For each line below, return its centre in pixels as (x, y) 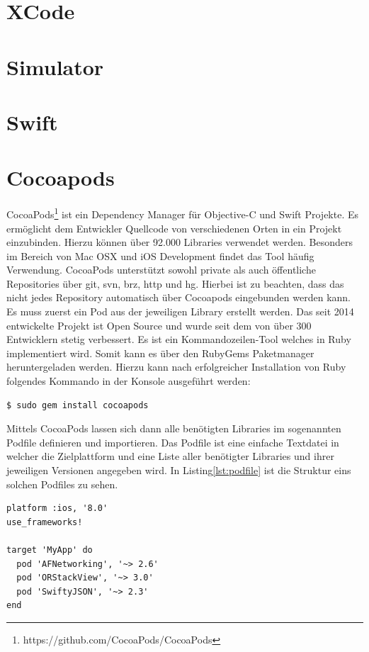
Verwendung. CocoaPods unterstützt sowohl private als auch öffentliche (161, 270)
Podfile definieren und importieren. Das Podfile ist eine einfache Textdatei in (173, 442)
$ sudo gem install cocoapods (78, 405)
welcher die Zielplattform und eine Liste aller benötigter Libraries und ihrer (170, 456)
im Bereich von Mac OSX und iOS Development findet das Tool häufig (160, 255)
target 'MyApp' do (50, 550)
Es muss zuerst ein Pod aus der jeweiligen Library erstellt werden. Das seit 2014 (180, 311)
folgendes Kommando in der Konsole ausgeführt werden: (129, 381)
